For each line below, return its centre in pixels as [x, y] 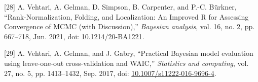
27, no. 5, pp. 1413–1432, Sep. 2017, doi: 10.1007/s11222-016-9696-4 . [110, 73]
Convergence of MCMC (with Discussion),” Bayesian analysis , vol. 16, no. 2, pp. [130, 26]
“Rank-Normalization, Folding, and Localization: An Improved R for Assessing [126, 16]
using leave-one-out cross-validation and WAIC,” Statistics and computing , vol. [126, 63]
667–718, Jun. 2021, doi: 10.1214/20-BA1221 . [74, 36]
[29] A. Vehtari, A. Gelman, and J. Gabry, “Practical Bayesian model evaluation [129, 53]
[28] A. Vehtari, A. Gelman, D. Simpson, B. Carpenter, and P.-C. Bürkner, [120, 7]
